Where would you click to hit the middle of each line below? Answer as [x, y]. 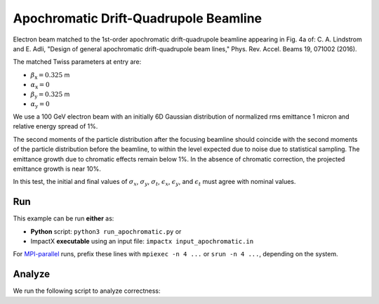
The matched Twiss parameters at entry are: [77, 62]
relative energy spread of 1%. [55, 126]
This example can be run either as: [64, 218]
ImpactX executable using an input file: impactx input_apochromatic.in [142, 242]
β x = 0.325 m [50, 75]
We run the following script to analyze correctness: [87, 291]
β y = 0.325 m [50, 95]
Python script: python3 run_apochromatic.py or [106, 231]
